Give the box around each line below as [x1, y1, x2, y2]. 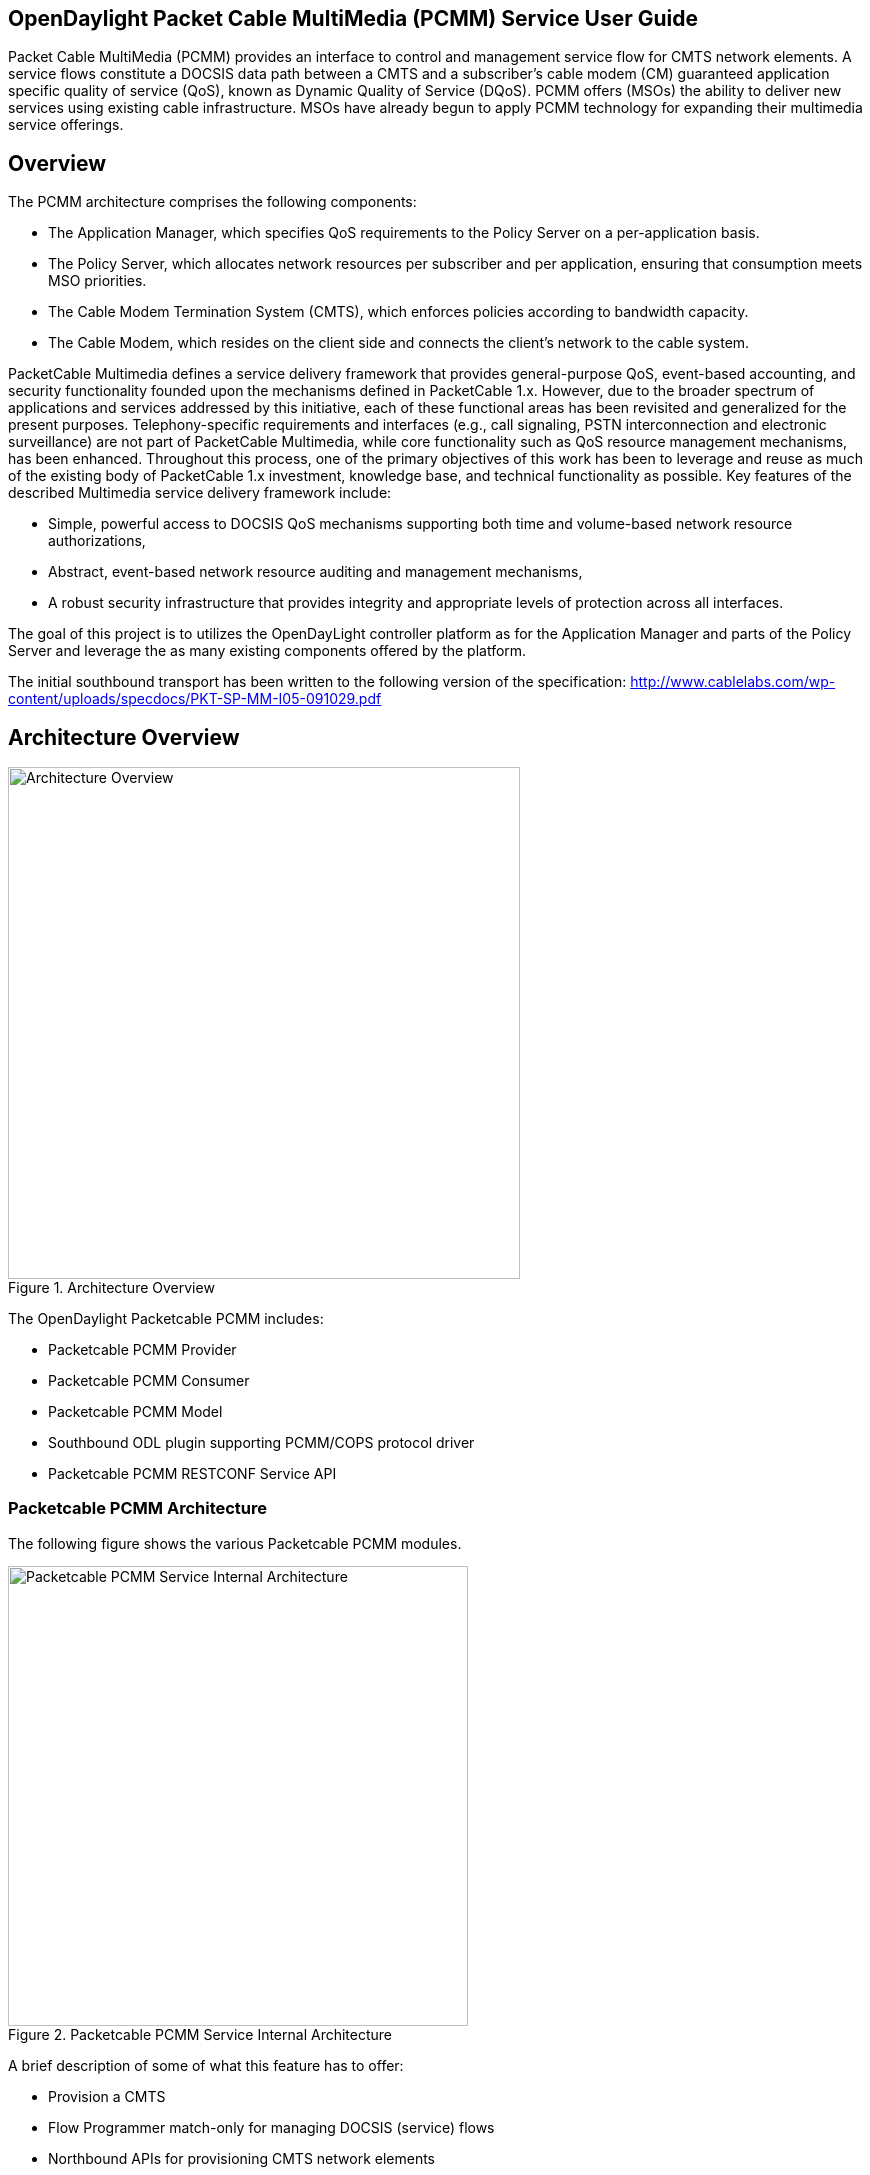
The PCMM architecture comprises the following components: [8, 193, 417, 211]
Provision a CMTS [48, 2087, 166, 2105]
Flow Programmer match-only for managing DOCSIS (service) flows [48, 2118, 495, 2136]
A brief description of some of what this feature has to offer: [8, 2056, 404, 2074]
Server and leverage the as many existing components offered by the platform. [8, 642, 527, 660]
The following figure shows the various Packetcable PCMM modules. [8, 1534, 462, 1552]
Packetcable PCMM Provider [48, 1341, 237, 1359]
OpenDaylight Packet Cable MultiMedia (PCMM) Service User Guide [8, 6, 698, 31]
